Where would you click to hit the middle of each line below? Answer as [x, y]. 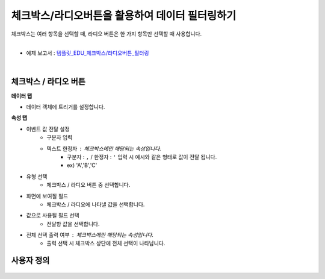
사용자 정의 [30, 261]
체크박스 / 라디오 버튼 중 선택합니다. [88, 185]
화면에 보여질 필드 [47, 196]
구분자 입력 [60, 137]
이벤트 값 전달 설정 [48, 129]
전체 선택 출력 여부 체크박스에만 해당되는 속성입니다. [90, 235]
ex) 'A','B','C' [82, 165]
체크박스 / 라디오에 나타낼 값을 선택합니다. [96, 204]
